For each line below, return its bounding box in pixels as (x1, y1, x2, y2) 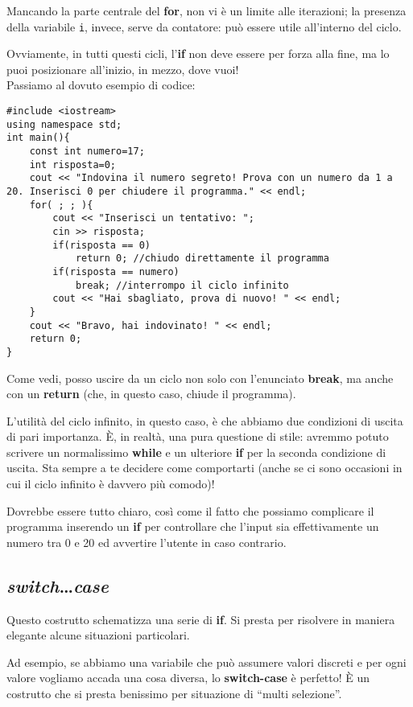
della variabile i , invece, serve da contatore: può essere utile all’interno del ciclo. (6, 18, 402, 35)
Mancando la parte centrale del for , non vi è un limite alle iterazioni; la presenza (6, 2, 407, 18)
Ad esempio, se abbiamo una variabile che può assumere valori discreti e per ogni (6, 653, 407, 670)
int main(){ (6, 132, 70, 144)
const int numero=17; (29, 146, 145, 157)
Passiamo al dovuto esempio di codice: (6, 76, 196, 93)
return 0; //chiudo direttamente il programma (75, 253, 329, 265)
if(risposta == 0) (52, 239, 151, 251)
